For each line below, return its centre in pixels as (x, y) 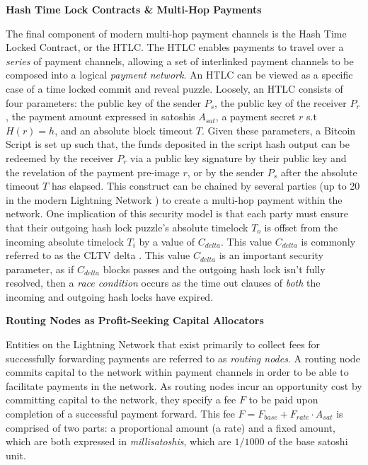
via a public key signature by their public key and (238, 157)
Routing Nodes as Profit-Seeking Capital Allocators (135, 320)
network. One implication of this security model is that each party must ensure (177, 213)
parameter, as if (40, 269)
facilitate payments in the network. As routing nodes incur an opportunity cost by (184, 385)
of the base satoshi (308, 441)
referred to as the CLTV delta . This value (98, 255)
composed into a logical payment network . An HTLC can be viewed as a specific (179, 75)
